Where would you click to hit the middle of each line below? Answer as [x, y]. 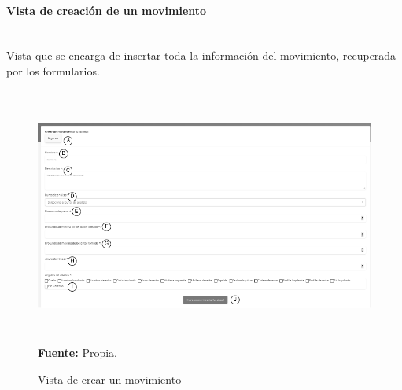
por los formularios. [53, 70]
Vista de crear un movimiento [110, 379]
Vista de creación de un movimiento [107, 10]
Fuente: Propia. [77, 353]
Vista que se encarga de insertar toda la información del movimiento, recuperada [201, 55]
